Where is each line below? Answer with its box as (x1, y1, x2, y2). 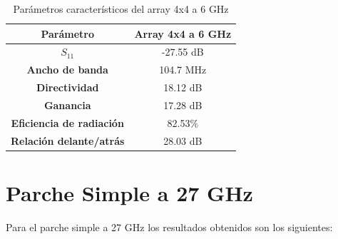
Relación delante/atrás (11, 133, 125, 148)
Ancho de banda (26, 62, 108, 77)
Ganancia (43, 97, 91, 112)
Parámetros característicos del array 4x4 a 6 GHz (13, 1, 229, 16)
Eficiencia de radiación (11, 115, 124, 130)
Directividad (36, 80, 99, 95)
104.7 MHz (159, 62, 207, 77)
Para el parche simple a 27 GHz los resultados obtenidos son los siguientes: (6, 219, 333, 234)
